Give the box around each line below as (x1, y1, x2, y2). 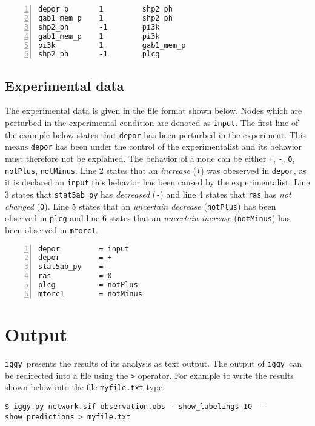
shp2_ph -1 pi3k (38, 22, 160, 32)
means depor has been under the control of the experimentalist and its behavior (5, 140, 302, 153)
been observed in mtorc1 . (5, 223, 98, 236)
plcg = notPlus (38, 281, 138, 290)
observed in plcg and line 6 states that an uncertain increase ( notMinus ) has (5, 211, 291, 224)
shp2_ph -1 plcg (38, 50, 160, 59)
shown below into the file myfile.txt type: (5, 381, 165, 393)
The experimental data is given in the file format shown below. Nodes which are (5, 104, 302, 117)
